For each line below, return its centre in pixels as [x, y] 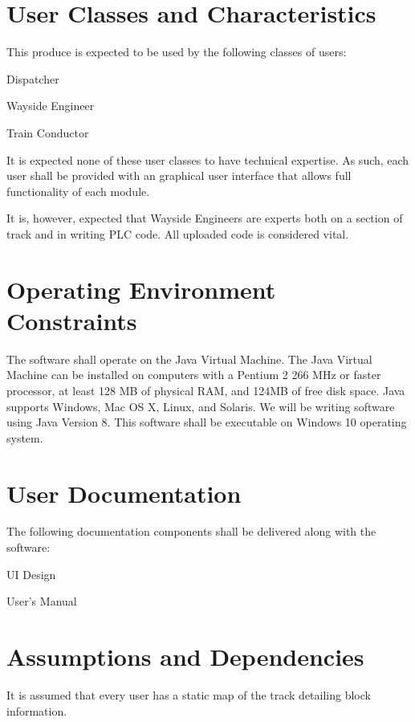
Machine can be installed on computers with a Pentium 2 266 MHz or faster [194, 375]
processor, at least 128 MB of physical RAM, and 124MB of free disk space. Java [206, 390]
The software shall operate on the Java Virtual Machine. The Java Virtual [189, 359]
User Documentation [124, 493]
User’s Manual [42, 601]
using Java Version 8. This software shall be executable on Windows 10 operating [207, 422]
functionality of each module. [78, 191]
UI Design [31, 574]
